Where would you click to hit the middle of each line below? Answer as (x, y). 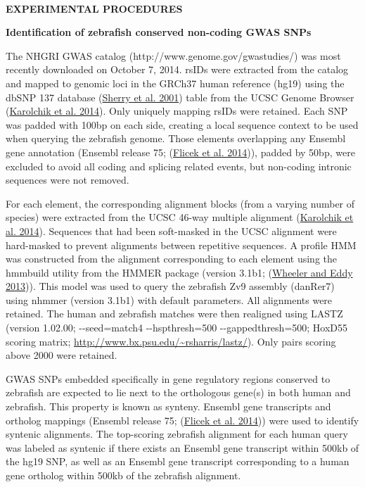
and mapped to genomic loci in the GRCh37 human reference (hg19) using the (175, 83)
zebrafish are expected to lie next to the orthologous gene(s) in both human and (178, 392)
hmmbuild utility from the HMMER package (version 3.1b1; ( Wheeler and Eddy (179, 272)
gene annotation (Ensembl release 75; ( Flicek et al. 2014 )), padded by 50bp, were (180, 152)
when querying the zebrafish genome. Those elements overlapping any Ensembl (176, 138)
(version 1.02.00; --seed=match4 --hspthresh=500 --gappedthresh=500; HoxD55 (177, 328)
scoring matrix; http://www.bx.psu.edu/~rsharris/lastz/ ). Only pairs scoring (171, 341)
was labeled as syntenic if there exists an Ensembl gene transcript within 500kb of (182, 447)
